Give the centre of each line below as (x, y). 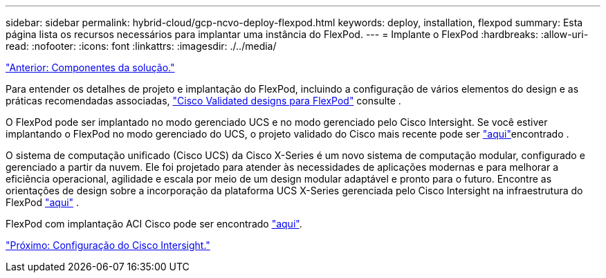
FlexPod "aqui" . (43, 202)
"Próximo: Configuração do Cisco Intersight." (108, 245)
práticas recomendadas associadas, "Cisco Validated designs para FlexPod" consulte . (203, 101)
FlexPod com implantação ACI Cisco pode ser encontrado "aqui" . (154, 224)
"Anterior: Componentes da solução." (90, 67)
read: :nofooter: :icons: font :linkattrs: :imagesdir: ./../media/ (141, 46)
